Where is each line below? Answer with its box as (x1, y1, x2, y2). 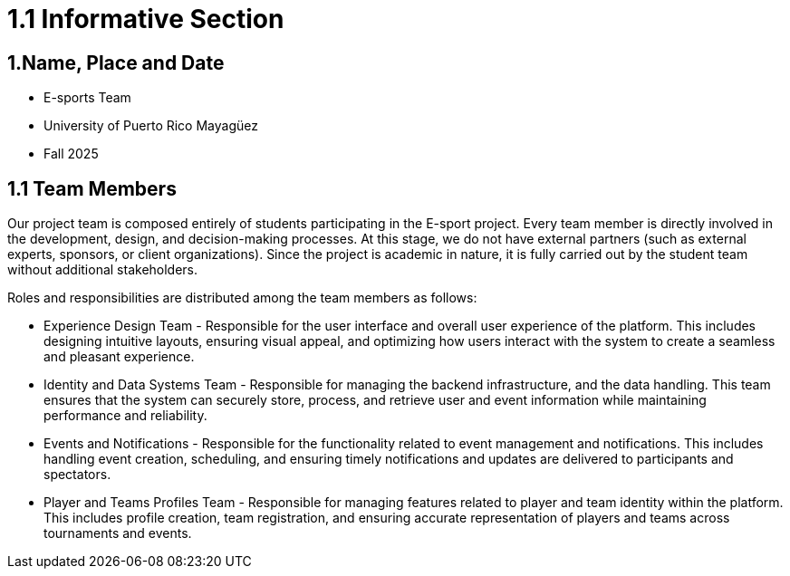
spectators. (43, 466, 111, 483)
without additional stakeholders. (7, 262, 198, 278)
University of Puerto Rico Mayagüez (43, 118, 258, 134)
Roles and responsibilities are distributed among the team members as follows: (7, 290, 477, 306)
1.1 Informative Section (7, 4, 284, 34)
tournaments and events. (43, 525, 192, 542)
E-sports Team (43, 90, 131, 106)
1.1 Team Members (7, 177, 177, 200)
